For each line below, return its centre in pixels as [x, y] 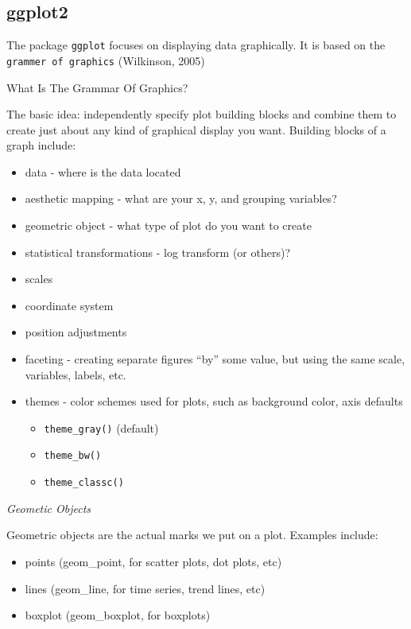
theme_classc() [84, 483]
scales [39, 279]
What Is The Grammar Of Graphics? [97, 87]
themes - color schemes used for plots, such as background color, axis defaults [214, 401]
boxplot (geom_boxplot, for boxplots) [118, 615]
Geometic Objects [49, 508]
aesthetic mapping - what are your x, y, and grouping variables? [181, 198]
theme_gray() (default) [101, 427]
